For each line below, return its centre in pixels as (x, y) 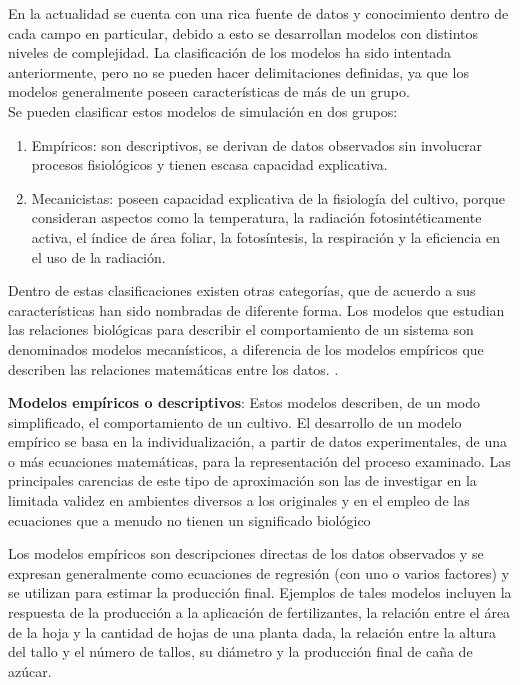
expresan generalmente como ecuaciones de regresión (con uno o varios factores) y (259, 572)
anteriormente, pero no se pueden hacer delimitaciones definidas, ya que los (238, 71)
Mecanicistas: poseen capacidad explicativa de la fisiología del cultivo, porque (268, 197)
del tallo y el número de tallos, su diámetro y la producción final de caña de (240, 651)
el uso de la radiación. (98, 256)
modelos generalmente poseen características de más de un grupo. (209, 91)
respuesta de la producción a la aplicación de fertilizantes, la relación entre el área (259, 612)
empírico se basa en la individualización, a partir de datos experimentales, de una (258, 441)
